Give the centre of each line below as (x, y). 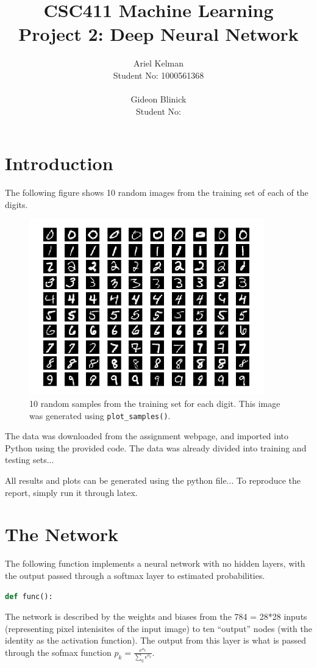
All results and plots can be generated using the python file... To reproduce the (153, 480)
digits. (16, 204)
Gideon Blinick (158, 99)
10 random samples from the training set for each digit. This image (155, 403)
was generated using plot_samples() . (100, 415)
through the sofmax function (58, 652)
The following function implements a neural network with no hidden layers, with (155, 563)
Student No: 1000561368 (158, 75)
